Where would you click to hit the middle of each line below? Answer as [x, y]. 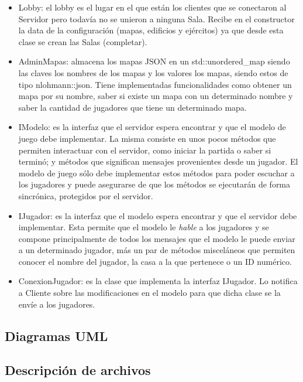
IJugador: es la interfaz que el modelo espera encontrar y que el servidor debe [158, 215]
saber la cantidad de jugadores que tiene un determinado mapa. [132, 107]
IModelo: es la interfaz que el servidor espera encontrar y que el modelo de [152, 127]
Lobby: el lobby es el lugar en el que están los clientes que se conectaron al [152, 7]
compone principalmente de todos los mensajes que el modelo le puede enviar [157, 238]
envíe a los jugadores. [57, 304]
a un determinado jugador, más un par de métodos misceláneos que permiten [157, 250]
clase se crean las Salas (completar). [83, 41]
